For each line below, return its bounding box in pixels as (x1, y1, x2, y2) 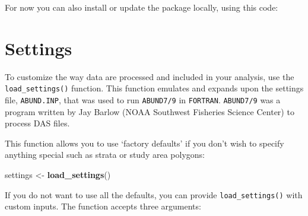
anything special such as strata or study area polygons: (5, 148, 205, 161)
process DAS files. (5, 117, 70, 129)
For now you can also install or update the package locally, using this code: (5, 1, 278, 13)
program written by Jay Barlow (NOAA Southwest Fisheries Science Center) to (5, 105, 294, 117)
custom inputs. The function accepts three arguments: (5, 200, 201, 212)
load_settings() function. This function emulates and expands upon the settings (5, 82, 304, 94)
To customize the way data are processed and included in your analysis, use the (5, 70, 294, 82)
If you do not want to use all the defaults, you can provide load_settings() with (5, 188, 303, 201)
